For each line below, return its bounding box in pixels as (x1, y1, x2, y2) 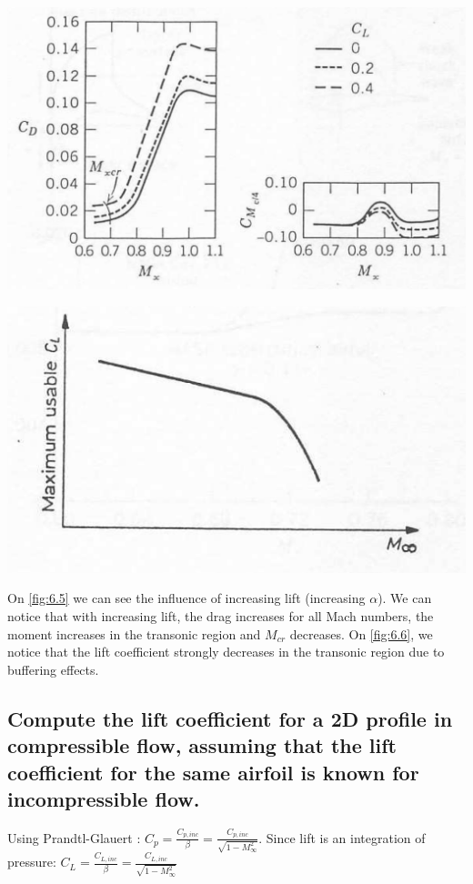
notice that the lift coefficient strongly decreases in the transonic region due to (7, 642, 445, 661)
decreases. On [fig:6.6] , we (289, 624, 433, 643)
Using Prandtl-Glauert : (7, 828, 141, 847)
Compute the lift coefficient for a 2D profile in (7, 704, 453, 732)
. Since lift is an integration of (258, 828, 426, 847)
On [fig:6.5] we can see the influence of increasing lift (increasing (7, 588, 366, 608)
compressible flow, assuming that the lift (7, 731, 397, 759)
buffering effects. (7, 659, 99, 678)
